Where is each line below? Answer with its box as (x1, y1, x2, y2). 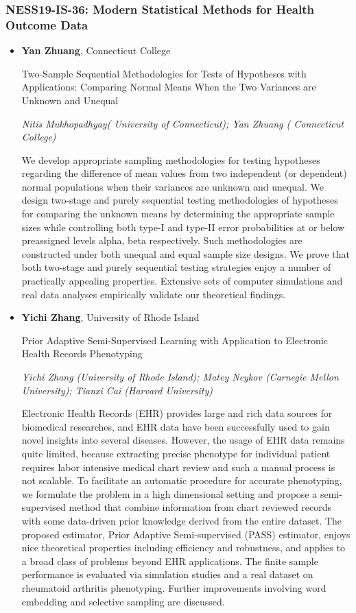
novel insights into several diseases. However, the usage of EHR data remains (21, 433, 345, 447)
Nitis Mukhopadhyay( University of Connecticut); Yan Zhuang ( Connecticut (21, 116, 344, 130)
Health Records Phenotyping (21, 346, 143, 361)
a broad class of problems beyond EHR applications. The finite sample (21, 553, 318, 568)
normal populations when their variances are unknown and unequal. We (21, 179, 324, 193)
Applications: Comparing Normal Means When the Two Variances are (21, 80, 316, 94)
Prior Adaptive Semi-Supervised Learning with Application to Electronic (21, 333, 328, 347)
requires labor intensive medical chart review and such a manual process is (21, 459, 335, 474)
